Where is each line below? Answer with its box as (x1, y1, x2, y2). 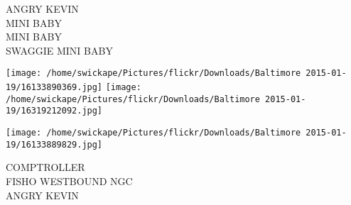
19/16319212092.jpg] (6, 106, 103, 116)
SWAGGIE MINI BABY (6, 43, 113, 57)
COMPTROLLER (6, 160, 85, 174)
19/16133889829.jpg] (6, 139, 103, 150)
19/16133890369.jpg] (6, 82, 103, 93)
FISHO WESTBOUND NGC (6, 173, 133, 188)
